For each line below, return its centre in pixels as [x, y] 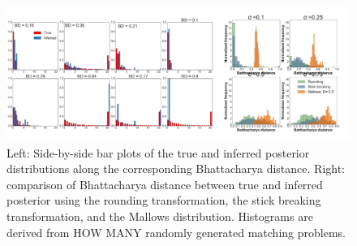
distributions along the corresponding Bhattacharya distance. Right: [176, 168]
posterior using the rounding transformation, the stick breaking [164, 200]
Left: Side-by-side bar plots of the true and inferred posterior [158, 152]
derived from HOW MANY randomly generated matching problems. [176, 232]
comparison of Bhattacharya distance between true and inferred [165, 184]
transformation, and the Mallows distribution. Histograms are [160, 216]
